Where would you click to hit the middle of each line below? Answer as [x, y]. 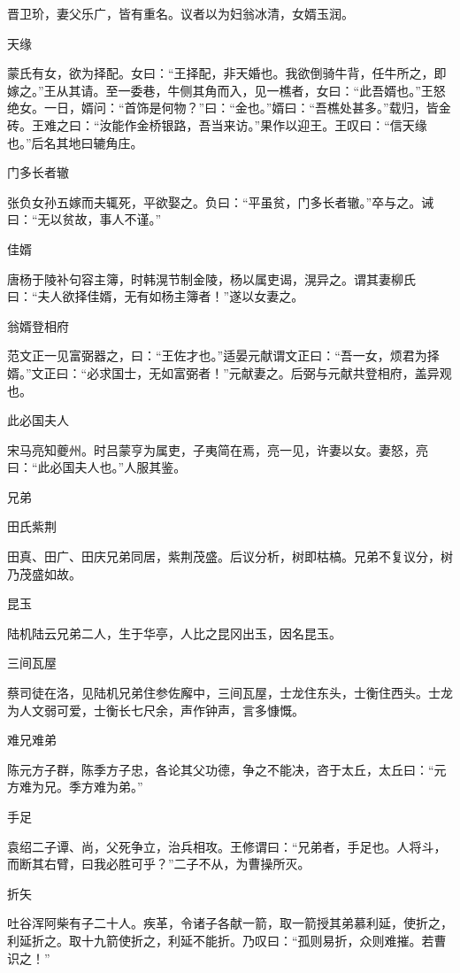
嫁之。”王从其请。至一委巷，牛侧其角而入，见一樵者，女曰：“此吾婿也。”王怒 [226, 90]
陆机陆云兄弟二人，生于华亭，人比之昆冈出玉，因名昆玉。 [174, 633]
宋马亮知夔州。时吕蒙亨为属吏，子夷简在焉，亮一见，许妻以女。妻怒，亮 [218, 449]
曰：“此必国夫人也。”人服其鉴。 [97, 467]
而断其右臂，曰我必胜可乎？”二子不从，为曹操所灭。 [159, 864]
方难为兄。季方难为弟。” [75, 787]
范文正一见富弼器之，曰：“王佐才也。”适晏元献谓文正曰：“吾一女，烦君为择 [223, 355]
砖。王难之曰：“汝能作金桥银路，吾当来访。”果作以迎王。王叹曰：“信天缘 [217, 124]
